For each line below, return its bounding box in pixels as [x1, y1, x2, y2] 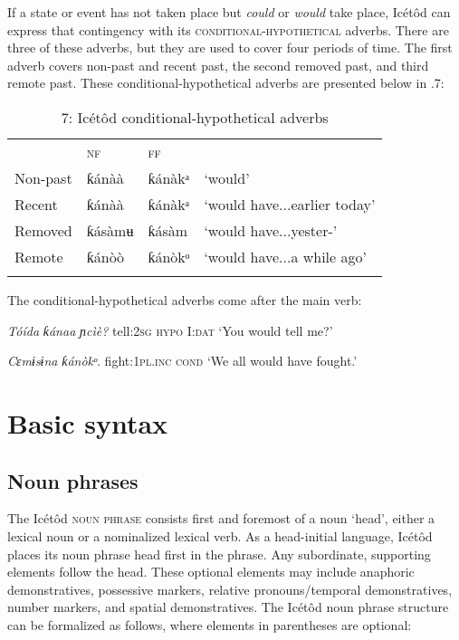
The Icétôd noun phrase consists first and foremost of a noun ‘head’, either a [7, 509, 435, 528]
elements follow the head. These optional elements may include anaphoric [7, 562, 415, 581]
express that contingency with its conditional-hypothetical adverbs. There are [7, 20, 449, 39]
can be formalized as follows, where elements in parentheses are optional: [7, 615, 412, 634]
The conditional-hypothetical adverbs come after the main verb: [7, 290, 362, 309]
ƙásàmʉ [86, 219, 134, 241]
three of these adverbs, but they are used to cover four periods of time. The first [7, 38, 453, 57]
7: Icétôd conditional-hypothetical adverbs [61, 106, 329, 128]
